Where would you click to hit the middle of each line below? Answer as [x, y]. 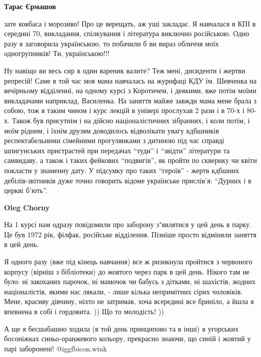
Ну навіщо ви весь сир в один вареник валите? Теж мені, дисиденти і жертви [125, 70]
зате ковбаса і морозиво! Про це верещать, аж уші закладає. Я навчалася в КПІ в [130, 23]
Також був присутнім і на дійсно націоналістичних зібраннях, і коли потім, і [131, 120]
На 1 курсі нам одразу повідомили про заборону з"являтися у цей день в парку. [128, 224]
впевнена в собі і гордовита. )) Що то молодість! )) [84, 311]
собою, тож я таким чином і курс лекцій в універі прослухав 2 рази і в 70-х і [124, 110]
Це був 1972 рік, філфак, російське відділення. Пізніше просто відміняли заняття [130, 234]
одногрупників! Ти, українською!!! [57, 53]
